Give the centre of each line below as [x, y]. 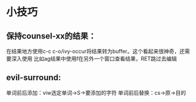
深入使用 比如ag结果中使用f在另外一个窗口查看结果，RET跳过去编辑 [94, 59]
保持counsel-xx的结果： [51, 36]
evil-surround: [34, 78]
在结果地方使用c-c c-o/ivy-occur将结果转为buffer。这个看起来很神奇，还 [95, 51]
